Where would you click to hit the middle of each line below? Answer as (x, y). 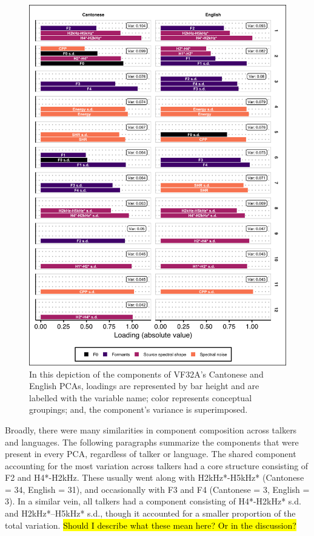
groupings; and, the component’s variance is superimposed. (139, 409)
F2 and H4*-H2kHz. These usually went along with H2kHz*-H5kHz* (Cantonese (155, 477)
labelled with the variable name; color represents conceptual (141, 397)
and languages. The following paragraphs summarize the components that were (152, 442)
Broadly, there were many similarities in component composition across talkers (151, 429)
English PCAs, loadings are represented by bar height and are (144, 386)
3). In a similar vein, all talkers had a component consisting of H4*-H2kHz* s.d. (153, 501)
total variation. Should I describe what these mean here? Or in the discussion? (151, 525)
